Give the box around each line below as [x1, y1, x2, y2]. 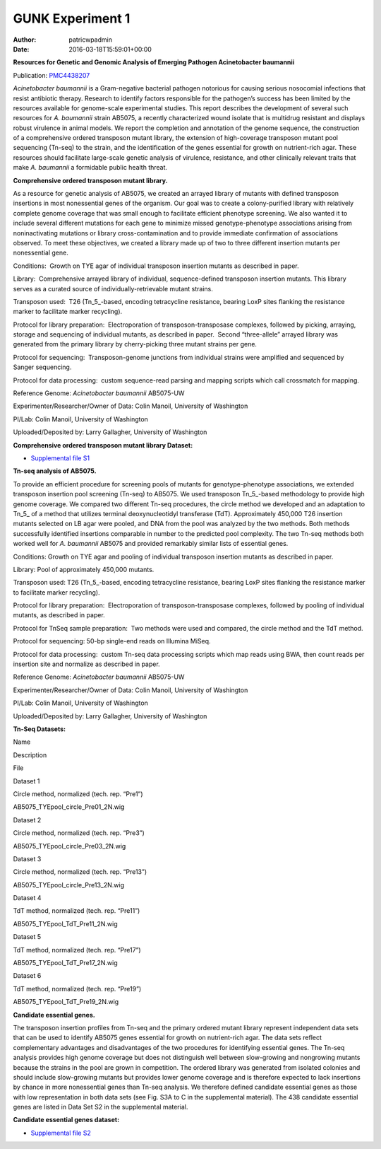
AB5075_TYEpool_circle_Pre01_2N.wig [13, 803, 125, 811]
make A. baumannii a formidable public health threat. [13, 163, 168, 172]
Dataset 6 [13, 972, 42, 980]
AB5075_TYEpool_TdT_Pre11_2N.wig [13, 919, 118, 928]
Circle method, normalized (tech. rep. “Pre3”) [13, 829, 145, 837]
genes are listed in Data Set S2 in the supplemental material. [13, 1103, 188, 1112]
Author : [13, 35, 37, 44]
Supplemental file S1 [30, 454, 90, 462]
